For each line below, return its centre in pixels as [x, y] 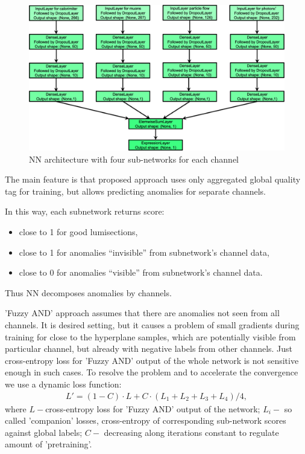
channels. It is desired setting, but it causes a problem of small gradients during [152, 324]
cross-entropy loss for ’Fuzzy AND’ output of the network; [153, 408]
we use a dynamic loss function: [63, 384]
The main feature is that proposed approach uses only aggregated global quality [153, 179]
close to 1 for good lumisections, [78, 231]
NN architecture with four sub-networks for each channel [134, 159]
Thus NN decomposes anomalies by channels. [88, 292]
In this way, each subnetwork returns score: [85, 211]
